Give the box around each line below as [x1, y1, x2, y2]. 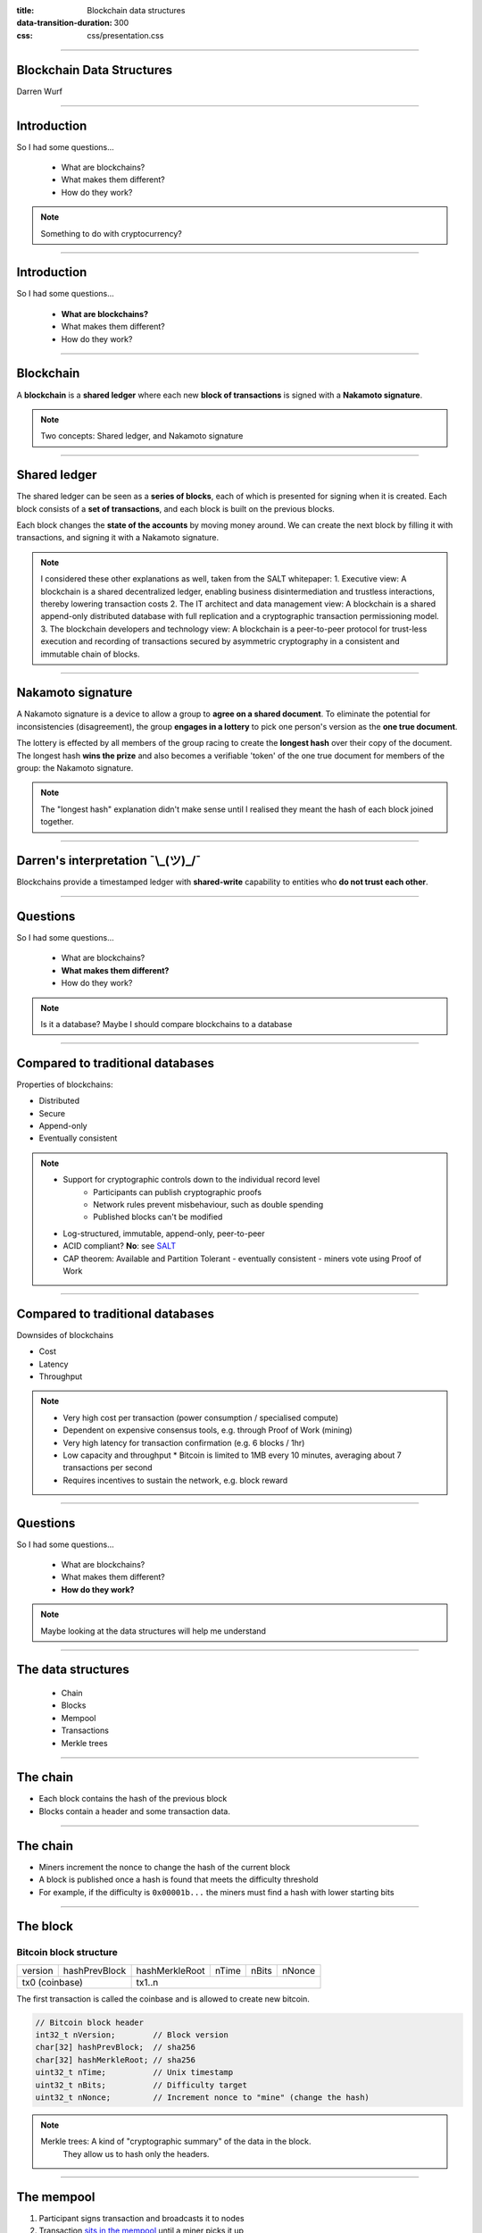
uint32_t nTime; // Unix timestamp [35, 2068, 234, 2078]
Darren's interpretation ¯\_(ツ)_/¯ [16, 853, 202, 868]
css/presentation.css [87, 29, 164, 40]
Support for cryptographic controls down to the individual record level [62, 1175, 320, 1185]
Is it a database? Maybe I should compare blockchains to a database [40, 1018, 293, 1029]
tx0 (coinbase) [21, 1976, 84, 1988]
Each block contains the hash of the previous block [38, 1794, 228, 1804]
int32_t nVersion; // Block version [35, 2030, 229, 2040]
